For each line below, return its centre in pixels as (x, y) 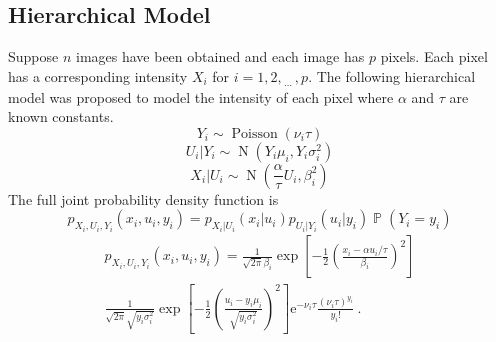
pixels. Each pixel (434, 56)
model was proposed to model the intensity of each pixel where (201, 96)
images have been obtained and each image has (220, 56)
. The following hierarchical (392, 75)
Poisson (254, 133)
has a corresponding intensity (98, 75)
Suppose (33, 56)
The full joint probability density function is (143, 198)
